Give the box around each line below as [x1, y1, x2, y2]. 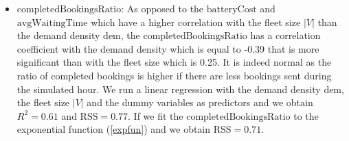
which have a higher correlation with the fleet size [91, 14, 301, 29]
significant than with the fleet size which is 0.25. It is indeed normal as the [16, 55, 332, 69]
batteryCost [206, 5, 257, 14]
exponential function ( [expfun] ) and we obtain [16, 122, 211, 136]
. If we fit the [128, 108, 183, 123]
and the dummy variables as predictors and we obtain [87, 95, 313, 110]
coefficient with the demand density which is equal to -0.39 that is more [16, 41, 319, 55]
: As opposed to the [121, 1, 204, 15]
